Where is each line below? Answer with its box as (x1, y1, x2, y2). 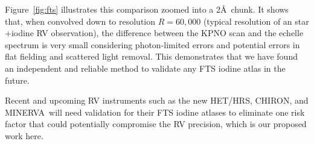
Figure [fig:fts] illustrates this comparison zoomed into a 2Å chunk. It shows (5, 3, 289, 15)
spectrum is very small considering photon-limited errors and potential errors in (5, 38, 300, 51)
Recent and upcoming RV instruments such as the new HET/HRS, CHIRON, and (5, 94, 309, 107)
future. (5, 74, 30, 86)
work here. (5, 129, 43, 142)
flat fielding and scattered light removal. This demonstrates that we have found (5, 50, 298, 63)
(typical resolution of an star (203, 14, 309, 27)
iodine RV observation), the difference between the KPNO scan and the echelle (11, 27, 304, 39)
